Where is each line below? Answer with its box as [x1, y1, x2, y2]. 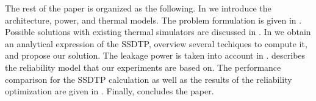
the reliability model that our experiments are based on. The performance [5, 60, 281, 73]
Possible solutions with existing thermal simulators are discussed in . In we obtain [5, 25, 311, 38]
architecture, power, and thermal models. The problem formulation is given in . [5, 13, 302, 26]
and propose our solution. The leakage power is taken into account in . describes [5, 49, 306, 62]
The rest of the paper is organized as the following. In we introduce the [5, 2, 271, 14]
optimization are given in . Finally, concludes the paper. [5, 85, 214, 97]
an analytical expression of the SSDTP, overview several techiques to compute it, [5, 37, 307, 50]
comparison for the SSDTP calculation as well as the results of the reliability [5, 73, 292, 85]
